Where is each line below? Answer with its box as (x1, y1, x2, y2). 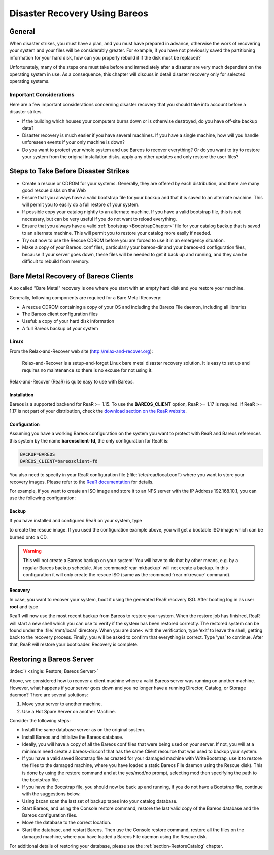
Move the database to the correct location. (22, 819, 112, 825)
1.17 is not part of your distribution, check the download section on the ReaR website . (9, 408, 187, 415)
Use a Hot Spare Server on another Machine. (22, 708, 116, 714)
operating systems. (9, 78, 50, 84)
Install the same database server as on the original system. (22, 727, 146, 733)
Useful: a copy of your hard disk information (22, 318, 114, 324)
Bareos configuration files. (22, 812, 78, 818)
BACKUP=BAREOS (20, 451, 55, 457)
